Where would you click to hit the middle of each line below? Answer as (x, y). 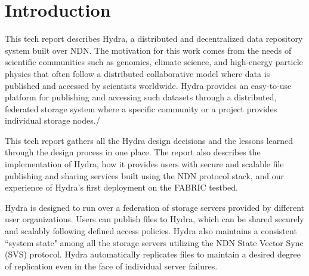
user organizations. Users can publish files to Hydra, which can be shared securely (154, 219)
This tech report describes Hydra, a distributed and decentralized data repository (154, 39)
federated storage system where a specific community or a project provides (141, 108)
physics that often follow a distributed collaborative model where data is (137, 73)
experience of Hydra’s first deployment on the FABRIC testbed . (121, 187)
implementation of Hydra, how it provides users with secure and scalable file (144, 164)
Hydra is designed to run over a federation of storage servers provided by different (155, 207)
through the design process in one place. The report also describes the (133, 152)
